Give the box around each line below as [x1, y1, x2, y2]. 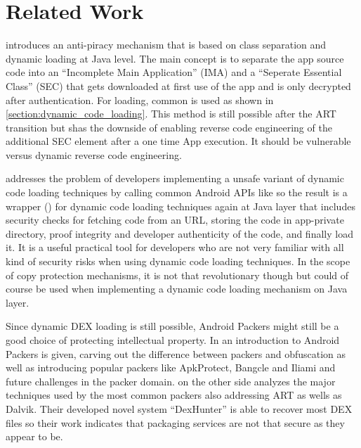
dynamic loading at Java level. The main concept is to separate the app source [6, 51, 344, 65]
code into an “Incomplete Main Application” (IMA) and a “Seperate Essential [6, 65, 342, 79]
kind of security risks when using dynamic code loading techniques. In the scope [6, 254, 350, 269]
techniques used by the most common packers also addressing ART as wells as [6, 388, 342, 402]
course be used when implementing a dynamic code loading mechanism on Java [6, 281, 348, 296]
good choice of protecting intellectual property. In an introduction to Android [6, 333, 340, 347]
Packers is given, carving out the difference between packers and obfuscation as [6, 346, 346, 361]
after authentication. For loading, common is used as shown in [6, 92, 274, 107]
